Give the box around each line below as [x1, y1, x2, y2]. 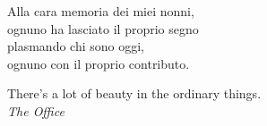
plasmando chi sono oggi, [7, 37, 144, 55]
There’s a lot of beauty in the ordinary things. [7, 84, 262, 103]
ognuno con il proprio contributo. [7, 54, 190, 72]
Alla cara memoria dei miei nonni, [7, 2, 194, 20]
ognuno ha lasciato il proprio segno [7, 19, 199, 38]
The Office [7, 101, 65, 120]
